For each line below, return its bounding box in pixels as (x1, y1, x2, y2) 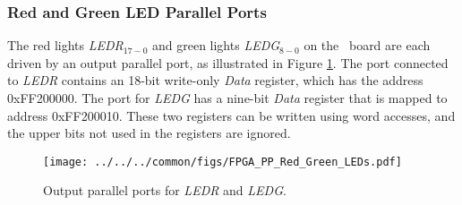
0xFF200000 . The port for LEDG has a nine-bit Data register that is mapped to (7, 89, 448, 107)
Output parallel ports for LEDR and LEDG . (43, 181, 287, 200)
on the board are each (304, 36, 431, 55)
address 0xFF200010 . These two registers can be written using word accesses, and (7, 106, 456, 124)
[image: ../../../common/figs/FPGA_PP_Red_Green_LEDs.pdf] (43, 155, 402, 168)
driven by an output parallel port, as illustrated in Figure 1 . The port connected (7, 53, 449, 72)
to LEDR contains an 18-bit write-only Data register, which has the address (7, 71, 423, 90)
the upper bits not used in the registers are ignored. (7, 124, 291, 142)
